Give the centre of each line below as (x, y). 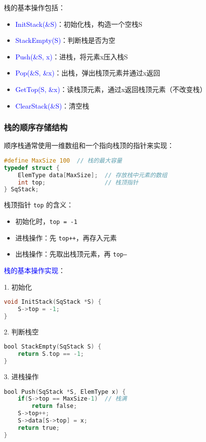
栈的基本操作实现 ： (34, 270)
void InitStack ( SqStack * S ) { (53, 302)
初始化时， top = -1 (46, 221)
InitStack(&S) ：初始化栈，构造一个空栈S (79, 24)
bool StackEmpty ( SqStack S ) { (53, 347)
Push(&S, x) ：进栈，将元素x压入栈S (72, 56)
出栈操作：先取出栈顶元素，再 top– (71, 254)
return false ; (54, 406)
